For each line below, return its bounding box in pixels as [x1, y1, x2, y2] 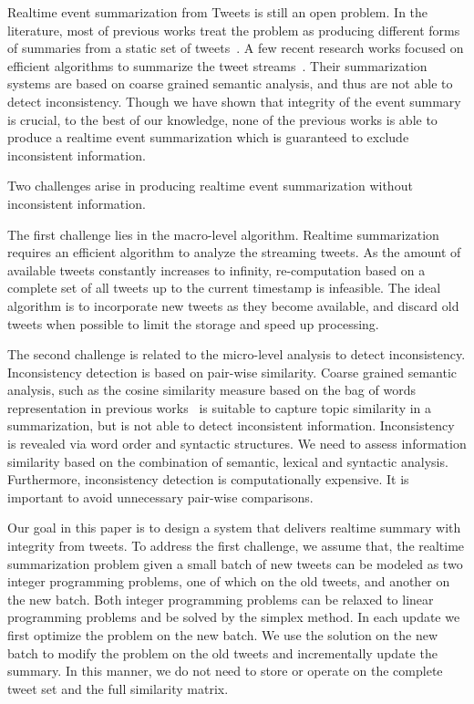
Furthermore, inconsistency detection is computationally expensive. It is [7, 470, 409, 489]
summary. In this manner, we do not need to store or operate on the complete [7, 661, 443, 680]
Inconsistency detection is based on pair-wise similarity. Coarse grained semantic [7, 362, 458, 381]
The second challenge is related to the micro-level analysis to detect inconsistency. [7, 345, 466, 364]
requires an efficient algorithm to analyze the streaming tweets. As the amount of [7, 243, 461, 262]
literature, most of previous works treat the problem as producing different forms [7, 20, 460, 39]
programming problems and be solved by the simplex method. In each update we [7, 607, 460, 626]
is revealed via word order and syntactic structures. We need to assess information [7, 434, 467, 453]
